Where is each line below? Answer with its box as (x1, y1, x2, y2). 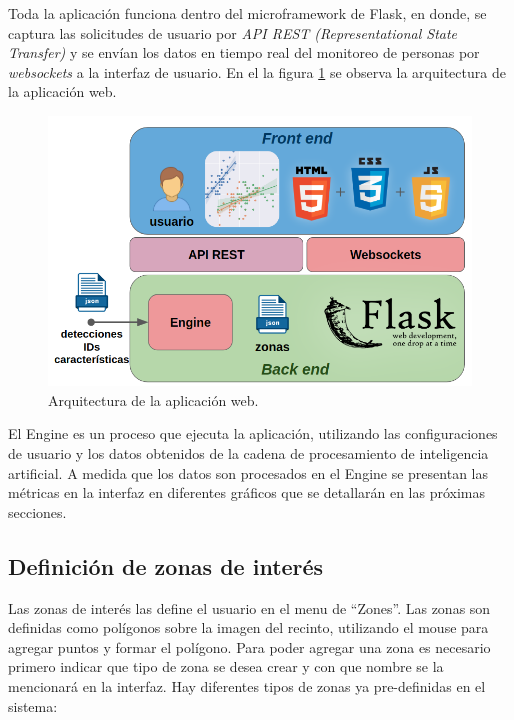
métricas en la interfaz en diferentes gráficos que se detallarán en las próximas (8, 482, 486, 503)
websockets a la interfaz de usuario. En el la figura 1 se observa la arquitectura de (8, 61, 506, 82)
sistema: (8, 695, 58, 716)
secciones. (8, 501, 67, 522)
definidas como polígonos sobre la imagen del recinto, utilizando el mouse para (8, 617, 489, 638)
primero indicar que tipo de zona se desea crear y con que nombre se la (8, 656, 444, 677)
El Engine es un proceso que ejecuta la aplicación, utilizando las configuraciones (8, 423, 498, 444)
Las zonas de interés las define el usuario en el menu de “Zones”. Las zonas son (8, 597, 491, 618)
